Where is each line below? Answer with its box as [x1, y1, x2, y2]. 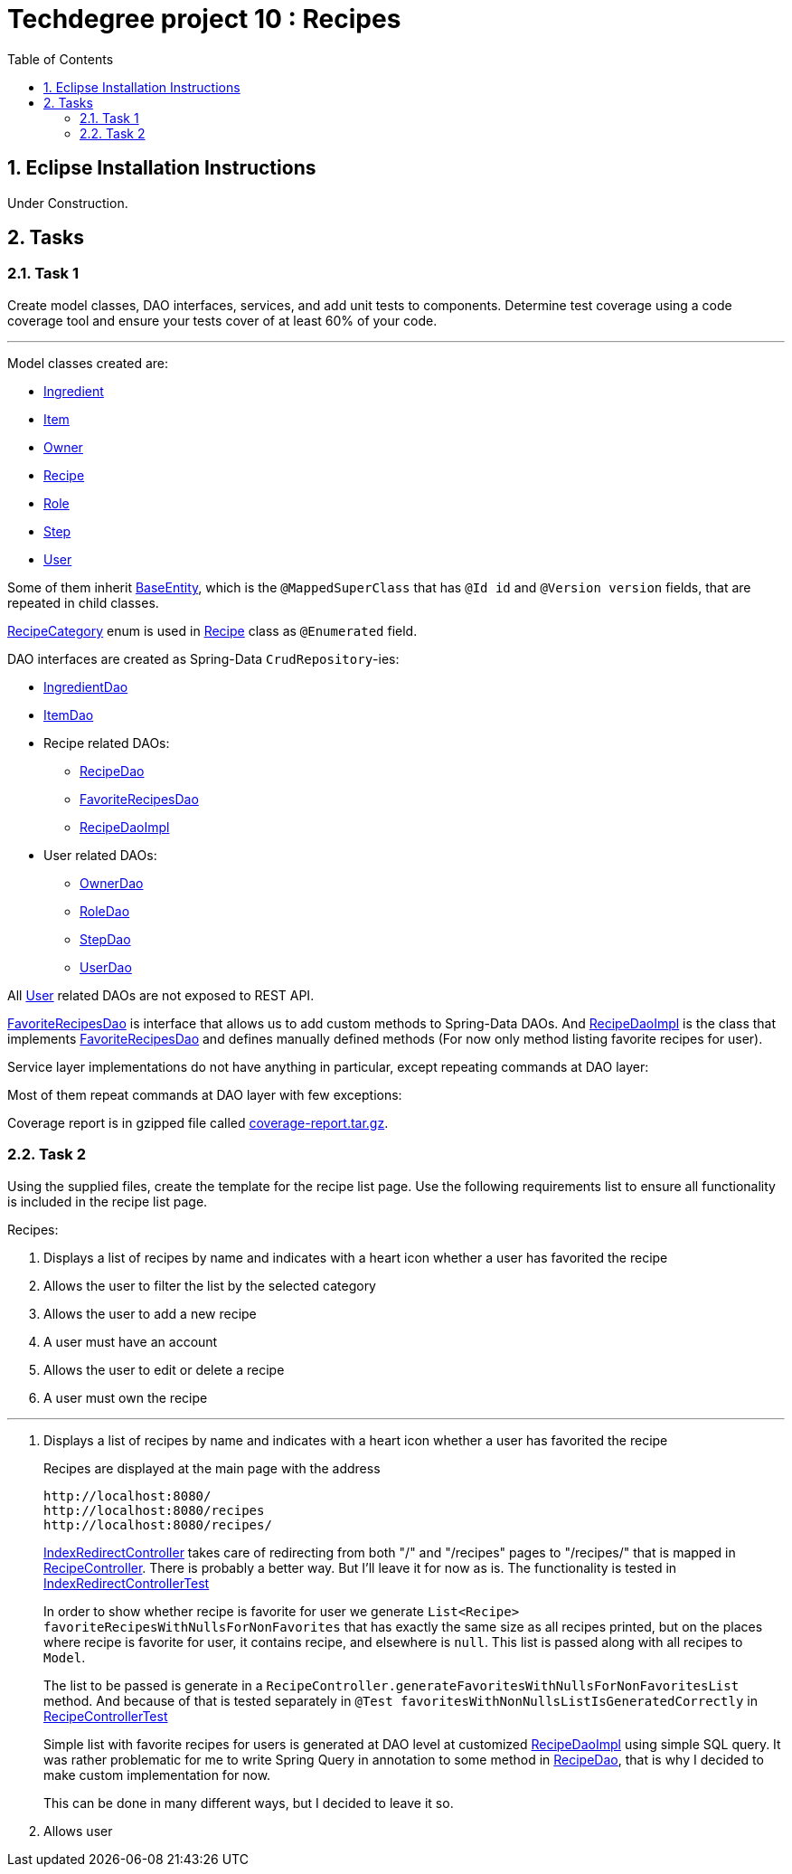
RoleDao [80, 903, 130, 919]
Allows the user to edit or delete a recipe [43, 1361, 285, 1377]
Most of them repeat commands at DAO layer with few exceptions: [7, 1086, 402, 1103]
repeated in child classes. [7, 594, 159, 610]
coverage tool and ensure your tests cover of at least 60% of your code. [7, 312, 438, 328]
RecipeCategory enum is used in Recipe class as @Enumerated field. [7, 622, 418, 639]
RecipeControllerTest [43, 1708, 168, 1724]
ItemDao [43, 706, 94, 723]
